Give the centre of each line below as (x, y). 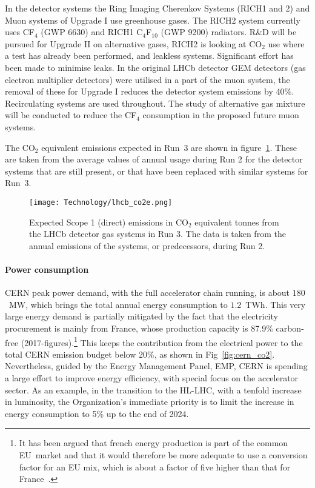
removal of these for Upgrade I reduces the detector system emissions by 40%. (150, 91)
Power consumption (47, 269)
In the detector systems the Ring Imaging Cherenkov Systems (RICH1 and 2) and (157, 8)
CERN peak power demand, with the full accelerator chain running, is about (148, 292)
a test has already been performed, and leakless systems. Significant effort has (149, 55)
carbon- (290, 328)
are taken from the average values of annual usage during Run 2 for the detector (154, 159)
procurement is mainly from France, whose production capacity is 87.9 (136, 328)
